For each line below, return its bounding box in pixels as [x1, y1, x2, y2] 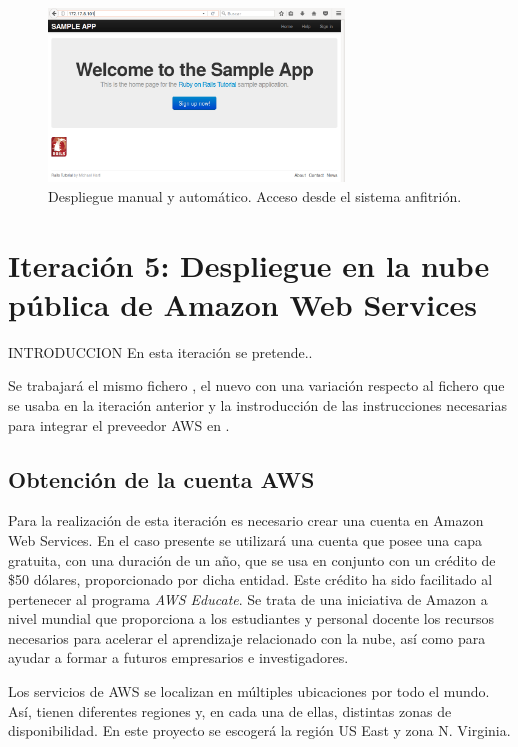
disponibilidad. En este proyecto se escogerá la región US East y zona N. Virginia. [8, 720, 511, 741]
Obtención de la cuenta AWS [8, 463, 315, 494]
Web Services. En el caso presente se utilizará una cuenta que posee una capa [8, 529, 482, 550]
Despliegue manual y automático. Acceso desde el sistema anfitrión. [48, 185, 462, 206]
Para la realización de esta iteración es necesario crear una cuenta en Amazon [8, 510, 484, 531]
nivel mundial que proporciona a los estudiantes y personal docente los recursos [8, 608, 495, 629]
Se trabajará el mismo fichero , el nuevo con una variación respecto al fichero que [8, 375, 505, 396]
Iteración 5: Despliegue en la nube [8, 244, 490, 285]
